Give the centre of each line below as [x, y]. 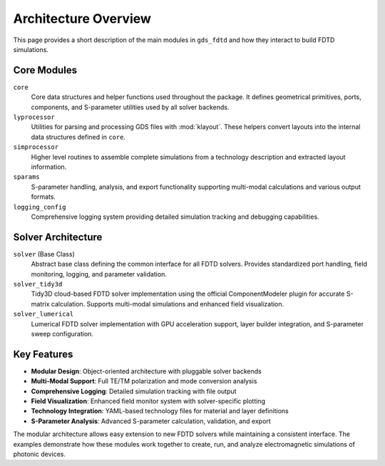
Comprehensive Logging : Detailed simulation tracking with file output [134, 391]
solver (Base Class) [44, 254]
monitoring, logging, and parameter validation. [99, 274]
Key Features [43, 354]
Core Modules [45, 70]
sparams [27, 177]
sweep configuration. [62, 333]
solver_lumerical [43, 314]
